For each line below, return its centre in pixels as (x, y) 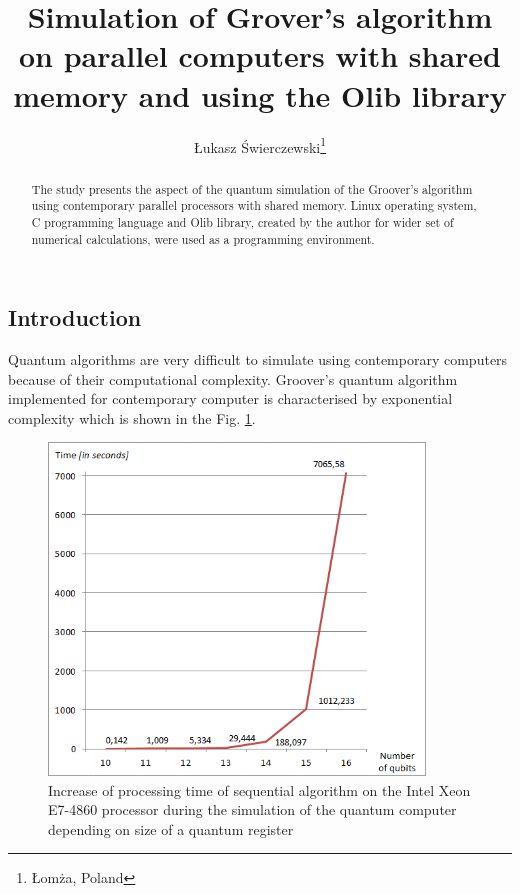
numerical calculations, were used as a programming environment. (203, 238)
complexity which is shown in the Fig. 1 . (132, 417)
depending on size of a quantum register (171, 828)
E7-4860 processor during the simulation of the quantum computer (252, 809)
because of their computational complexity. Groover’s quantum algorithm (233, 378)
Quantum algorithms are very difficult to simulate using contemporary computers (258, 358)
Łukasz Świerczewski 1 (260, 145)
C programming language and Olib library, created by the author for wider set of (242, 221)
